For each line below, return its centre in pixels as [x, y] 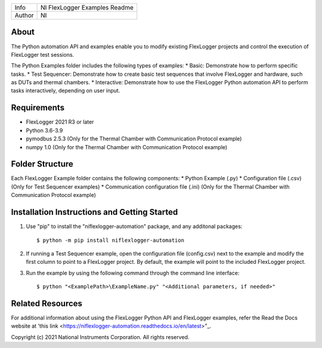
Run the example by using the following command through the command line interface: [133, 273]
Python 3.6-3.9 [44, 130]
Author [24, 15]
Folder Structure [42, 164]
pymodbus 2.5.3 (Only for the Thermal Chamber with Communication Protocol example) [134, 139]
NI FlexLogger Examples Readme [87, 7]
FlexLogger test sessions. [43, 54]
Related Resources [47, 304]
